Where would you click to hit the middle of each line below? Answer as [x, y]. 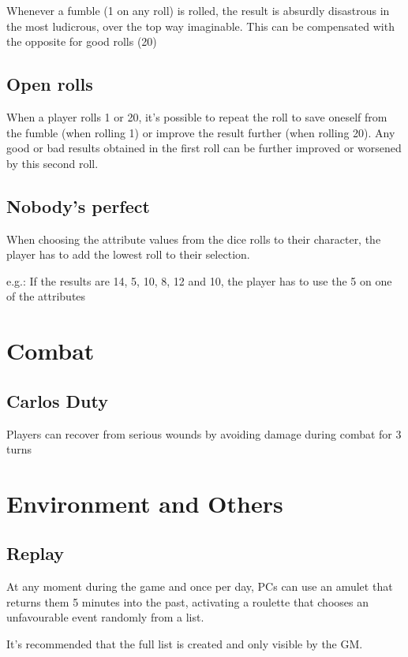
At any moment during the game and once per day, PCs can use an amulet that [200, 586]
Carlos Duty [57, 400]
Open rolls [50, 84]
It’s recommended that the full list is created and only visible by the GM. [185, 644]
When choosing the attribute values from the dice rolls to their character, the [194, 239]
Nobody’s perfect [78, 205]
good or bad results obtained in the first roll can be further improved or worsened [204, 148]
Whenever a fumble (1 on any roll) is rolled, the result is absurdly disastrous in [198, 10]
